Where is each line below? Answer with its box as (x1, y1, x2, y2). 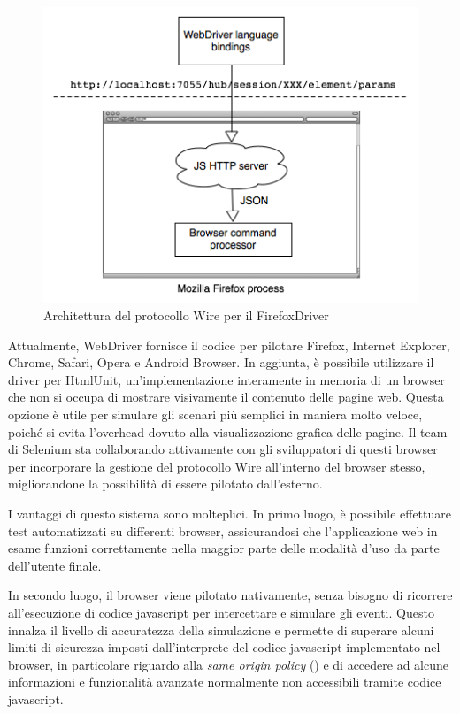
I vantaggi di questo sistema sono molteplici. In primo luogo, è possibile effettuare (8, 504, 452, 522)
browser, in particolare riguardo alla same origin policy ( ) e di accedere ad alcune (8, 655, 449, 673)
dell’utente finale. (8, 556, 102, 574)
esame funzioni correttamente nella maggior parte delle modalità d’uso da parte (8, 539, 440, 557)
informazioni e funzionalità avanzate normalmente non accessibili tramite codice (8, 672, 441, 691)
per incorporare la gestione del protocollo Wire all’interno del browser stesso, (8, 457, 425, 475)
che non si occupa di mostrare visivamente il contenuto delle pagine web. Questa (8, 388, 444, 406)
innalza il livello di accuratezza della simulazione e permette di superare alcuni (8, 620, 434, 639)
